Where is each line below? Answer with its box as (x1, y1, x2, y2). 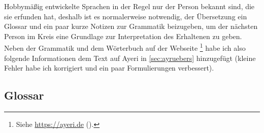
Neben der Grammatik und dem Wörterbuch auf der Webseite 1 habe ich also (4, 41, 246, 53)
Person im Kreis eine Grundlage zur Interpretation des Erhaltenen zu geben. (4, 30, 242, 41)
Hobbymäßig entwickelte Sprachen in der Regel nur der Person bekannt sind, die (4, 1, 255, 11)
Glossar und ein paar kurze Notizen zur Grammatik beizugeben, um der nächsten (4, 21, 258, 31)
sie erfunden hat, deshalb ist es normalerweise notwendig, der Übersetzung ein (4, 11, 247, 21)
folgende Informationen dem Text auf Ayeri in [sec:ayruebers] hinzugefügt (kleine (4, 52, 256, 63)
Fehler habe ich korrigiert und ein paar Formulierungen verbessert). (4, 62, 214, 73)
